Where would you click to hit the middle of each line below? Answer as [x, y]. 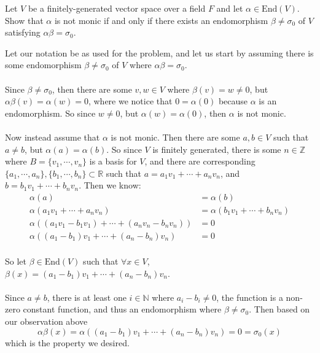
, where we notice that [130, 101]
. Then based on [279, 309]
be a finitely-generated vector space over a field [117, 8]
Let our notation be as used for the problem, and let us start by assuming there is [159, 52]
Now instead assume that [53, 137]
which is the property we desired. [67, 342]
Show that [24, 20]
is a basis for [113, 161]
